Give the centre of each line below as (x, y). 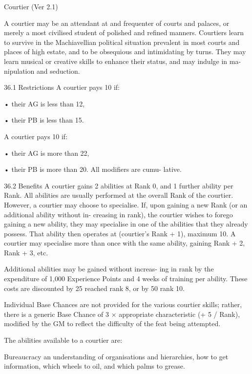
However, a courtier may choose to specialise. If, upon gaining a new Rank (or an (126, 204)
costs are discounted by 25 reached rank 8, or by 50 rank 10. (94, 288)
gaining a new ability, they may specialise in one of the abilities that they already (126, 224)
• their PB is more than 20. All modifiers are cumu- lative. (93, 169)
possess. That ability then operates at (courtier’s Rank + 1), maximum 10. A (120, 233)
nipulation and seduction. (42, 71)
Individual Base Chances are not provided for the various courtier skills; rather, (123, 304)
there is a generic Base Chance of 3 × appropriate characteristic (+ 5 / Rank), (122, 314)
